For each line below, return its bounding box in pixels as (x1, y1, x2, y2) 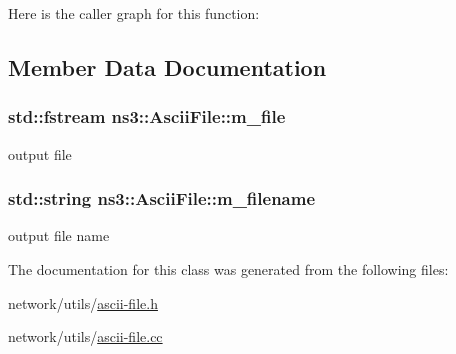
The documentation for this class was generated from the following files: (8, 259, 449, 279)
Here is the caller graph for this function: (8, 3, 260, 23)
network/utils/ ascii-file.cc (8, 326, 163, 347)
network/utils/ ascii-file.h (8, 292, 158, 313)
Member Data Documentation (8, 51, 327, 82)
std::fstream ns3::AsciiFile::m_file (8, 104, 286, 129)
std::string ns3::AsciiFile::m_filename (8, 186, 316, 211)
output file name (8, 225, 110, 246)
